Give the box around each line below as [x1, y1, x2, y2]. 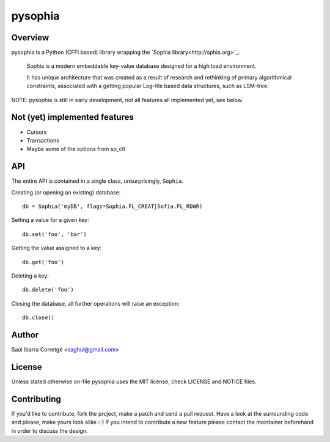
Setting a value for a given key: [11, 216, 89, 224]
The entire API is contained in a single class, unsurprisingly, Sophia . [11, 177, 184, 185]
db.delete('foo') [22, 286, 74, 293]
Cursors [26, 128, 47, 136]
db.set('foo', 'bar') [22, 230, 87, 238]
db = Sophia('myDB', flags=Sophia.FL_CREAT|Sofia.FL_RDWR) [22, 203, 203, 210]
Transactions [26, 136, 59, 144]
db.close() [22, 314, 55, 321]
